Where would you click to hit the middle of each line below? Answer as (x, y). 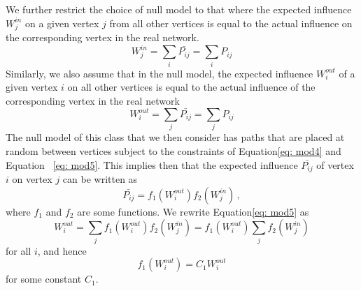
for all (19, 250)
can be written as (100, 179)
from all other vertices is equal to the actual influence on (231, 23)
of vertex (335, 164)
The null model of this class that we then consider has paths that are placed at (175, 137)
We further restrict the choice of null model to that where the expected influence (179, 9)
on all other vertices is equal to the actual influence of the (191, 87)
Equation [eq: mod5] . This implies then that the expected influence (152, 164)
